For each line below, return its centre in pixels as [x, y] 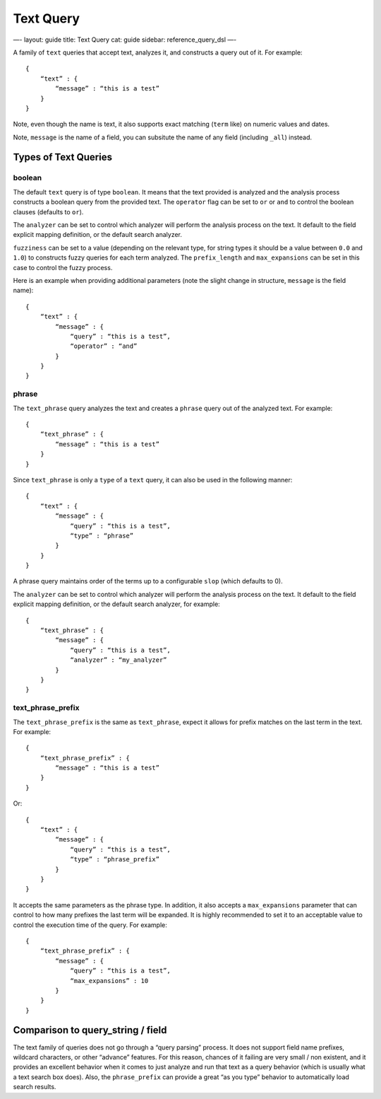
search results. [35, 1087]
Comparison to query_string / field [90, 1030]
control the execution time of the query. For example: [90, 925]
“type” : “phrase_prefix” [115, 860]
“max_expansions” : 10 [109, 981]
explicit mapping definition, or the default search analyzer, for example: [116, 604]
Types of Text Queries [63, 157]
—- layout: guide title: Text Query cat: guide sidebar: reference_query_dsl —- [125, 40]
